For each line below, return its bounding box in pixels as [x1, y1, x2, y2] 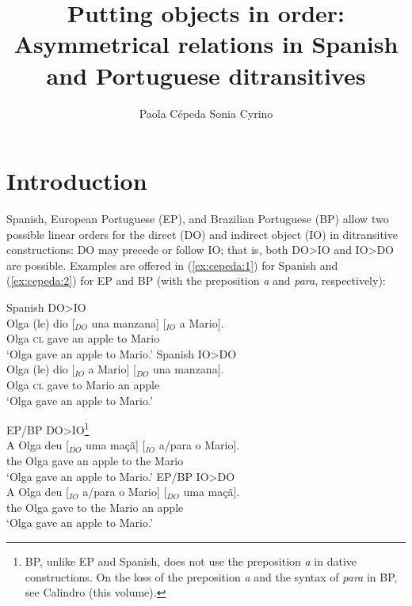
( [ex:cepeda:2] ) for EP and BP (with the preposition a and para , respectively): [6, 272, 386, 289]
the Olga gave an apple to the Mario [6, 453, 184, 468]
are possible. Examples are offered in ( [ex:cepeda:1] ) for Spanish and [6, 256, 338, 273]
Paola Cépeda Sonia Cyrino [139, 104, 273, 121]
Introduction [6, 165, 147, 197]
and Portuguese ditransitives [46, 59, 366, 91]
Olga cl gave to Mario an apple [6, 376, 160, 392]
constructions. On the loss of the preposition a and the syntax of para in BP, [25, 568, 398, 585]
